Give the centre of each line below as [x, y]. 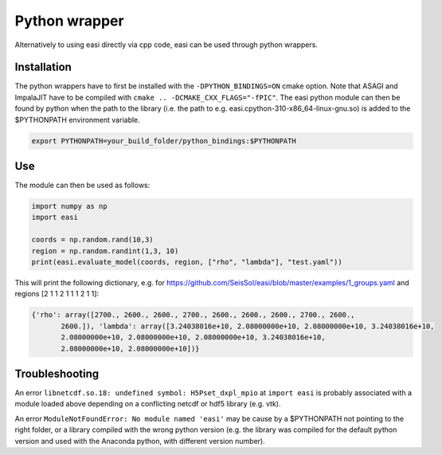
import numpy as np [69, 206]
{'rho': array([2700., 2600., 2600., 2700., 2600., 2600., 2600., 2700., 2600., [193, 315]
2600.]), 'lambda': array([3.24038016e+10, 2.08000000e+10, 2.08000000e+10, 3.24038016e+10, [248, 326]
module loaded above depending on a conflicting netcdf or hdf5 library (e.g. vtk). [148, 404]
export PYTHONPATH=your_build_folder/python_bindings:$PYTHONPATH [164, 141]
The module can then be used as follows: [82, 185]
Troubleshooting [57, 373]
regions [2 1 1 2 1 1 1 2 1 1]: [57, 294]
